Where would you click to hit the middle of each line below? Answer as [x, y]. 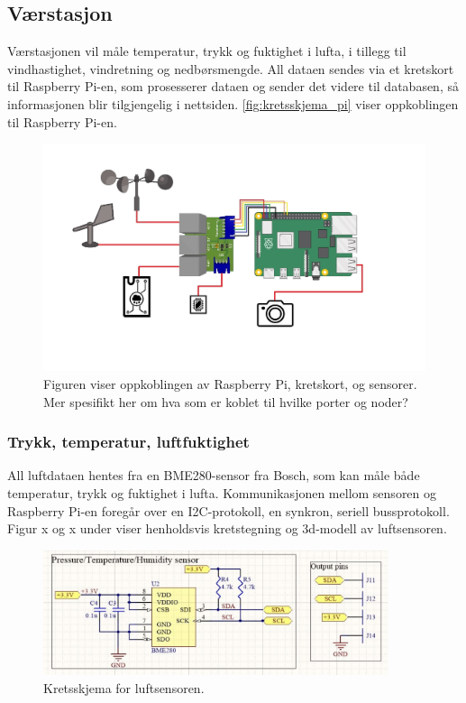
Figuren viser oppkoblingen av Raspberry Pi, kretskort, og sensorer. [230, 383]
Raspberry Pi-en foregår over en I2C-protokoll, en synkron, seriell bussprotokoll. [228, 510]
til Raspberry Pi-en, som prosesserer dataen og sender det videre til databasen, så [233, 86]
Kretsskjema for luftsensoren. [124, 687]
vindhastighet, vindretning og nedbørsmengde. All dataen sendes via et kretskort [231, 68]
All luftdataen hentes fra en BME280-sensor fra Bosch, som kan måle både [214, 475]
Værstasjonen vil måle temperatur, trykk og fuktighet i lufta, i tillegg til [207, 51]
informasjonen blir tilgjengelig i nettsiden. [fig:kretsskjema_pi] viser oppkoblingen [233, 103]
